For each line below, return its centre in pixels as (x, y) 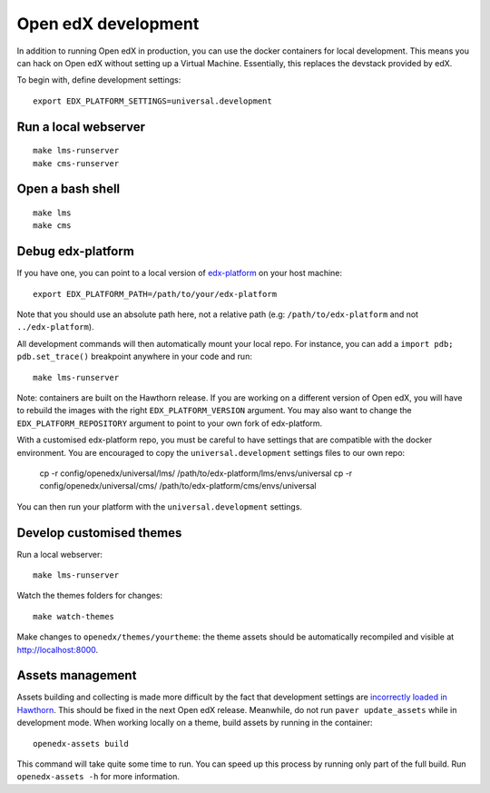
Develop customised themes (99, 533)
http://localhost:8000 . (58, 649)
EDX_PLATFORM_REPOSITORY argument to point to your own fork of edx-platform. (170, 423)
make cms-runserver (76, 163)
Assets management (77, 675)
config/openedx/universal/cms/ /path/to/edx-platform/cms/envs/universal (178, 486)
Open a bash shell (69, 189)
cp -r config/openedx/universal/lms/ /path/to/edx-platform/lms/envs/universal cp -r (196, 473)
